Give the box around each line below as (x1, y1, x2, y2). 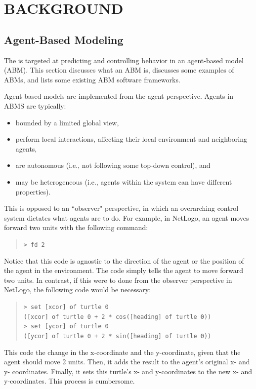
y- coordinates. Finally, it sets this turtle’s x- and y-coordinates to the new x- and (4, 366, 253, 376)
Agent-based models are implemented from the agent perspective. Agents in (4, 91, 233, 101)
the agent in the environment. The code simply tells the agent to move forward (4, 265, 244, 275)
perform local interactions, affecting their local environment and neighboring (15, 134, 247, 144)
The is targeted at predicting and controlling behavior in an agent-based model (4, 55, 244, 65)
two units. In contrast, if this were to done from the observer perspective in (4, 274, 232, 285)
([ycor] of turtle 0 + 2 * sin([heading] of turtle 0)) (23, 332, 212, 340)
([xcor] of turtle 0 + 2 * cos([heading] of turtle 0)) (23, 313, 212, 320)
